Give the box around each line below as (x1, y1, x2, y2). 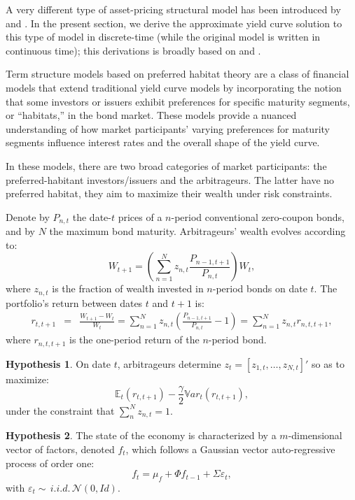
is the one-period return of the (69, 332, 200, 347)
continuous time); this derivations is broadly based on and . (6, 43, 261, 57)
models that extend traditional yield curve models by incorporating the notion (6, 80, 342, 94)
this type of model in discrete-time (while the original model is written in (6, 29, 321, 44)
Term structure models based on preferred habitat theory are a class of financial (6, 66, 349, 81)
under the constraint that (6, 403, 115, 417)
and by (6, 224, 36, 238)
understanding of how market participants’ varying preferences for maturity (6, 121, 330, 136)
